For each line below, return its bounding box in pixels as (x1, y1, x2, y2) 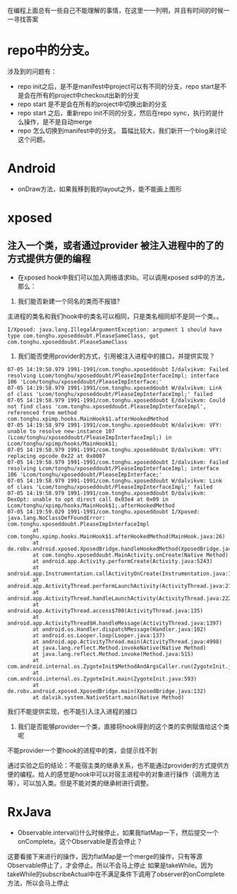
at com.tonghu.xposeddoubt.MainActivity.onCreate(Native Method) (32, 551, 229, 559)
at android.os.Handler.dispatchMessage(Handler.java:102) (32, 625, 207, 633)
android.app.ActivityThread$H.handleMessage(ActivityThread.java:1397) (7, 620, 222, 627)
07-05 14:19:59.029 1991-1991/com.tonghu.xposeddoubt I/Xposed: (7, 508, 200, 515)
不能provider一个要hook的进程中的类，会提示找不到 (7, 745, 157, 755)
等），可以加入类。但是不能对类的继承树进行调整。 (7, 779, 153, 787)
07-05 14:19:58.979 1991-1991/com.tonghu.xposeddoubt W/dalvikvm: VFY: (7, 422, 222, 429)
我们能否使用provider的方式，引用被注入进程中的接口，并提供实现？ (17, 352, 215, 360)
